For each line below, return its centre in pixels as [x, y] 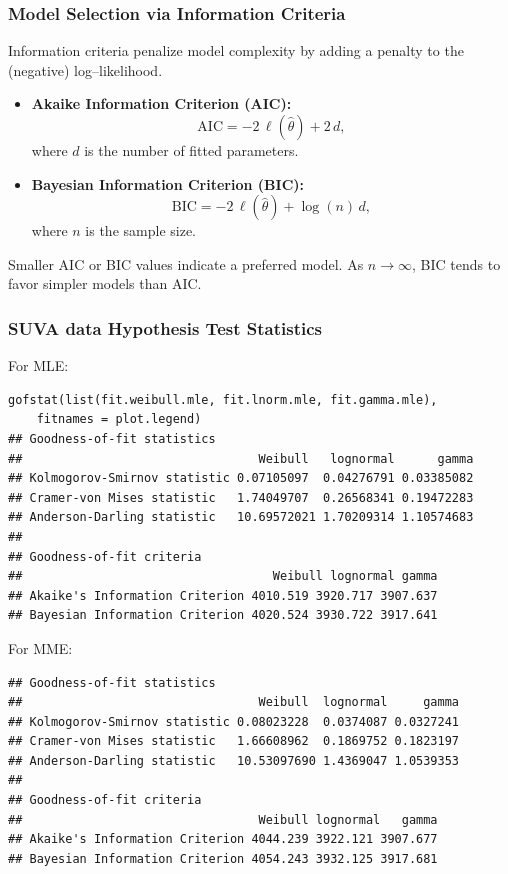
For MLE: [38, 365]
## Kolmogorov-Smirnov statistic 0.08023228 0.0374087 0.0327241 [234, 721]
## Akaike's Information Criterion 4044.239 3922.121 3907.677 [223, 839]
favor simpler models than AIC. [105, 283]
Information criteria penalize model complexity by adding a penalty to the [236, 50]
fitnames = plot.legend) [119, 419]
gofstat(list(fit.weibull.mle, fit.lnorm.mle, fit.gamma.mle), [223, 399]
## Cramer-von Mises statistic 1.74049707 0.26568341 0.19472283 [241, 497]
